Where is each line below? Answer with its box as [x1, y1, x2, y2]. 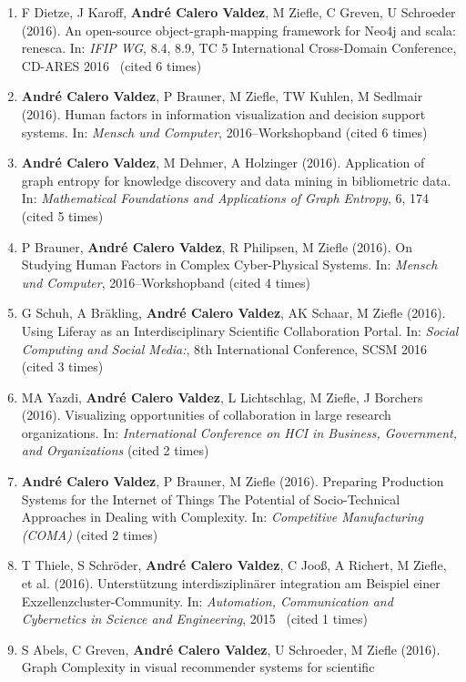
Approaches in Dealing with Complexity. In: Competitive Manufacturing [21, 507, 423, 526]
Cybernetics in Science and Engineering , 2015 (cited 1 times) [21, 609, 368, 628]
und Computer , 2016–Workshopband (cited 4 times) [21, 272, 310, 291]
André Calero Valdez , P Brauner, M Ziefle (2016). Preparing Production [21, 472, 444, 491]
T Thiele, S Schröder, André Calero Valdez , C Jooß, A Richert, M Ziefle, [21, 555, 447, 575]
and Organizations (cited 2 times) [21, 441, 209, 460]
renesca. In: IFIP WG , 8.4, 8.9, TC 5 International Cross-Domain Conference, [21, 38, 457, 57]
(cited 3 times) [21, 357, 104, 376]
